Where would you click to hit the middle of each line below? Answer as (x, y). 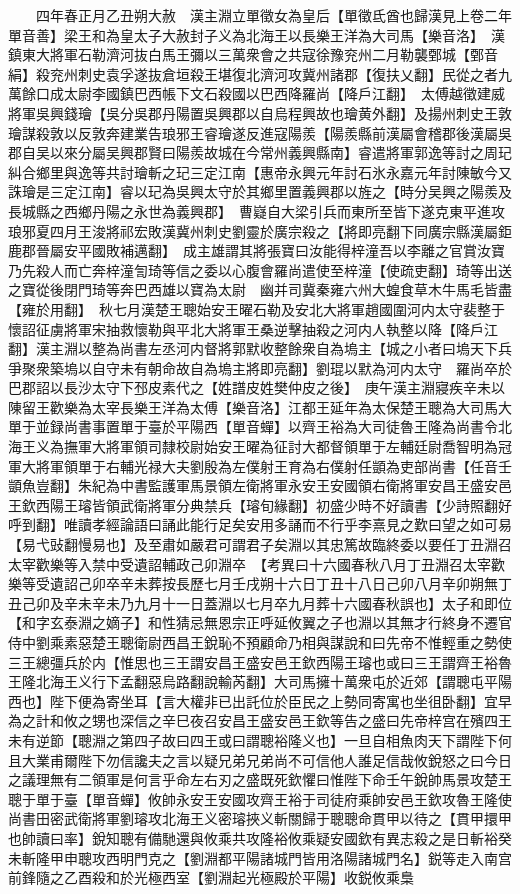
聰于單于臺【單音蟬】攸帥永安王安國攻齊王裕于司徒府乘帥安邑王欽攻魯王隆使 (260, 798)
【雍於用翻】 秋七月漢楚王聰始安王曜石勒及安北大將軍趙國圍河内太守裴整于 (256, 308)
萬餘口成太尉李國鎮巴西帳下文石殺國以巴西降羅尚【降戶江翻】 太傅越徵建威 (256, 93)
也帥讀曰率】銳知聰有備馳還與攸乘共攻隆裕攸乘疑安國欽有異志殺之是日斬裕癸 (260, 837)
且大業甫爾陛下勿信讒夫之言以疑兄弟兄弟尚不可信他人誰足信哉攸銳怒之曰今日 (260, 759)
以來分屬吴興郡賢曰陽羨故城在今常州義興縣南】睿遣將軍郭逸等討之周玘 (280, 152)
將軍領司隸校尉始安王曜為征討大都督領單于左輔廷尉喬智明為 (301, 446)
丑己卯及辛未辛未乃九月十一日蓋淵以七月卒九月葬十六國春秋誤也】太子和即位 (260, 602)
